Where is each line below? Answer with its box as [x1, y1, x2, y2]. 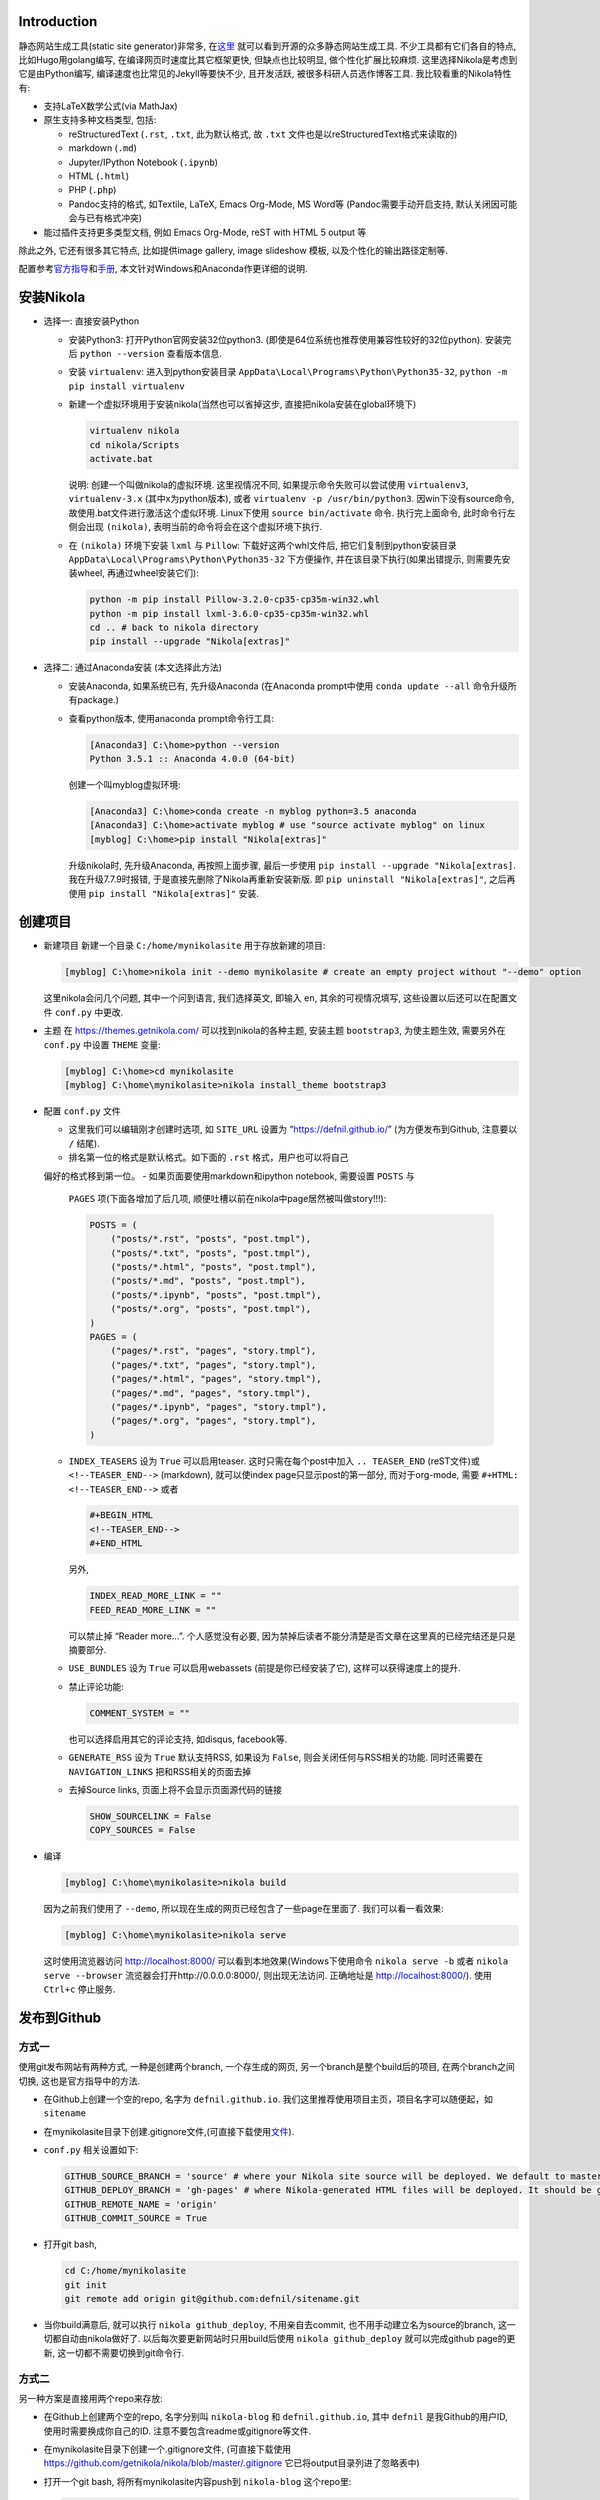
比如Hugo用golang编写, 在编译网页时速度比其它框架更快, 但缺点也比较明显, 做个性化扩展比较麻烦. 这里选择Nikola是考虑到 [18, 53, 518, 65]
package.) [76, 694, 120, 706]
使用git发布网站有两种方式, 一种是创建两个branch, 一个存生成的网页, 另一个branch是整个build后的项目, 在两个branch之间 [18, 2061, 515, 2073]
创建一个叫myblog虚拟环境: [68, 779, 181, 790]
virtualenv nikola [89, 425, 180, 437]
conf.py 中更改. [54, 1006, 124, 1018]
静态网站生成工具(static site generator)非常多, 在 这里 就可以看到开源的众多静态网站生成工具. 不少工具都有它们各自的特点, [18, 40, 517, 52]
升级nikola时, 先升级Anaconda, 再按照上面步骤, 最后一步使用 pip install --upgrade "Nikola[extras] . [68, 859, 517, 871]
